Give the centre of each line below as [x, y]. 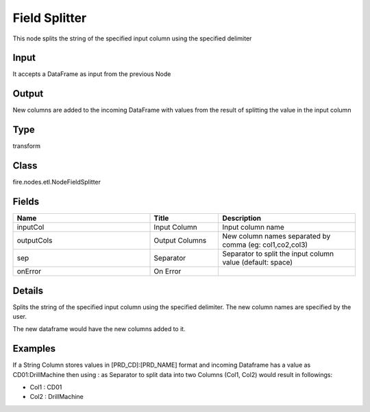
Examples [34, 349]
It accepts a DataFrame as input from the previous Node [92, 74]
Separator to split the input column [278, 254]
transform [27, 146]
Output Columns [180, 241]
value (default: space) [258, 263]
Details [28, 290]
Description [242, 218]
